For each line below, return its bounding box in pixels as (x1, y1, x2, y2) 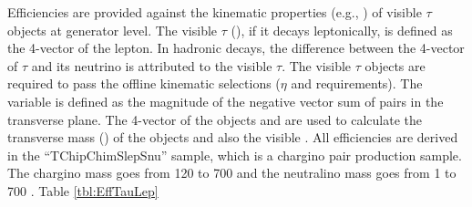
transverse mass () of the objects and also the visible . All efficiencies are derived (7, 128, 458, 147)
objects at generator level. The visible (7, 20, 218, 39)
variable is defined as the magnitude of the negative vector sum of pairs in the (7, 91, 444, 110)
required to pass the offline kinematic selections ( (7, 74, 281, 93)
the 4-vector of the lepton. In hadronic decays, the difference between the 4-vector (7, 38, 465, 57)
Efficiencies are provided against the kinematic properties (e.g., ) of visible (7, 3, 422, 21)
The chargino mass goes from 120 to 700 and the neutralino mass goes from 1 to (7, 163, 457, 182)
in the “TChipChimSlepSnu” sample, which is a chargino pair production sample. (7, 145, 462, 164)
